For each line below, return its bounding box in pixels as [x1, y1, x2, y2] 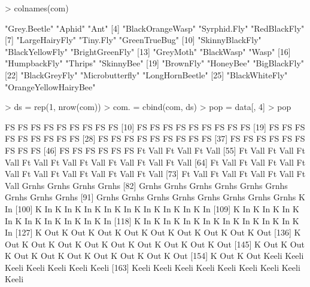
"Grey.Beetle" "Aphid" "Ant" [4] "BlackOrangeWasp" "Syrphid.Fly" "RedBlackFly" [5, 22, 305, 34]
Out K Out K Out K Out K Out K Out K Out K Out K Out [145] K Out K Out [5, 237, 305, 250]
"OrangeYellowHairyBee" [5, 80, 96, 93]
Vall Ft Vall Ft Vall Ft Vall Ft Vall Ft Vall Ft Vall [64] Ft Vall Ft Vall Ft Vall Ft [5, 155, 306, 168]
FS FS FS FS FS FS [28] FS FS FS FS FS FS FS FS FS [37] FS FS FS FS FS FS [5, 132, 305, 145]
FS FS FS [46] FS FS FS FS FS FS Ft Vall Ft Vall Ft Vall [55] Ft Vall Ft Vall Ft [5, 143, 305, 156]
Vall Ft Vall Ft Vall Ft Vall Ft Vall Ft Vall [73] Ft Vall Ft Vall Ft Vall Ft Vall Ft [5, 167, 306, 180]
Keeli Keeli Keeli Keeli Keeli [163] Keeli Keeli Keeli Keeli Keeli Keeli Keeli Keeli [5, 261, 300, 273]
